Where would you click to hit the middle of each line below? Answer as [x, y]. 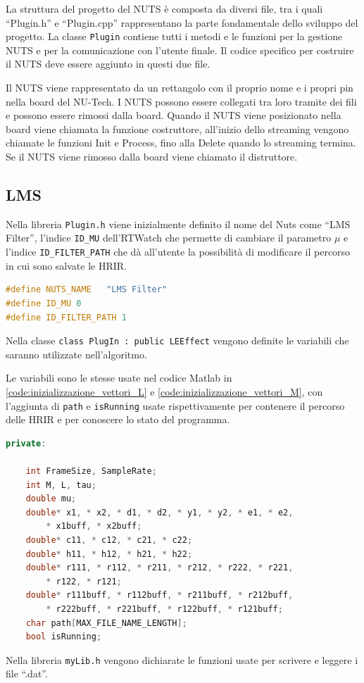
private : [26, 443]
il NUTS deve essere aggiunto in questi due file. [108, 64]
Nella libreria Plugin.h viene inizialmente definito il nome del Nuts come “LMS [178, 224]
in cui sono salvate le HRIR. [67, 265]
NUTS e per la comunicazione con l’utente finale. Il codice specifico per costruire [180, 50]
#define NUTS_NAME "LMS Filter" [87, 290]
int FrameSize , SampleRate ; [91, 471]
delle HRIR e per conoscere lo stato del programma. [118, 419]
